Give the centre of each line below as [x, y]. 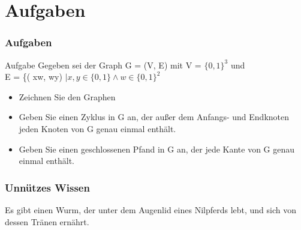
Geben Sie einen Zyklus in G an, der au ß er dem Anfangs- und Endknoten [154, 117]
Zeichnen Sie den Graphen [67, 96]
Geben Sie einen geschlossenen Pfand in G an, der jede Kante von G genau [157, 149]
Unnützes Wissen [47, 187]
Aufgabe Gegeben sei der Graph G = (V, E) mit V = [103, 65]
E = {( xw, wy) [34, 77]
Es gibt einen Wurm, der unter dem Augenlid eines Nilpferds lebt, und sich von [151, 209]
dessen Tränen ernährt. [47, 221]
